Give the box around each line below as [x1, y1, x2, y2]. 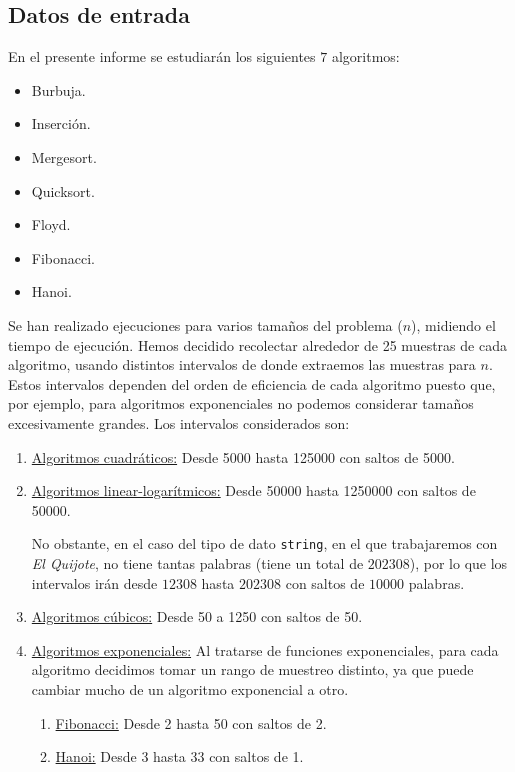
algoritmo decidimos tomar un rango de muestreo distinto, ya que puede [31, 659, 474, 680]
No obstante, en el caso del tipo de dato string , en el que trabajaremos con [31, 533, 498, 554]
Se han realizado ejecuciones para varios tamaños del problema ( [8, 314, 403, 335]
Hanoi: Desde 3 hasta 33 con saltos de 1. [55, 746, 304, 767]
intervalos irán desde [31, 572, 158, 593]
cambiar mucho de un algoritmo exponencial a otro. [31, 678, 349, 699]
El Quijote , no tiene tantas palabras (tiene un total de [31, 552, 364, 573]
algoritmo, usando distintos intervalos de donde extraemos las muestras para [8, 354, 476, 375]
